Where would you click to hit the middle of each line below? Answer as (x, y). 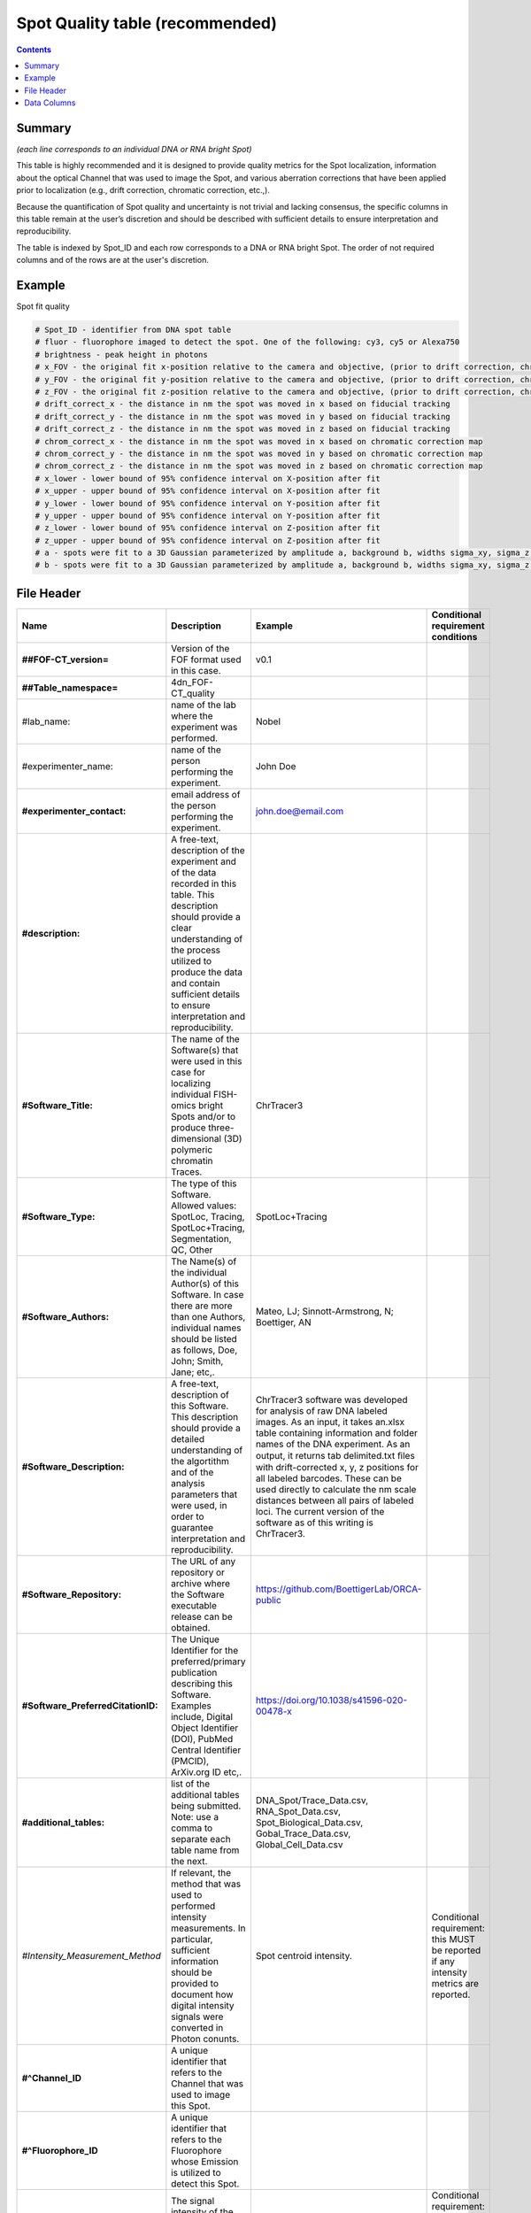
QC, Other (192, 1250)
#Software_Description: (73, 1467)
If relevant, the (201, 1872)
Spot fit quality (43, 306)
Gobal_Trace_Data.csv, (303, 1833)
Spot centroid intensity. (304, 1955)
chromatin (192, 1160)
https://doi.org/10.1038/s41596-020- (331, 1700)
